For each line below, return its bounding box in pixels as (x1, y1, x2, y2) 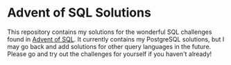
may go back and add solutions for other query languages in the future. (7, 42, 212, 50)
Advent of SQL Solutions (7, 5, 151, 21)
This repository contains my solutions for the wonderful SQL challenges (7, 28, 212, 36)
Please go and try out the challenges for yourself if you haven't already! (7, 50, 212, 58)
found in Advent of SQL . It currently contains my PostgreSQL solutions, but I (7, 35, 225, 43)
